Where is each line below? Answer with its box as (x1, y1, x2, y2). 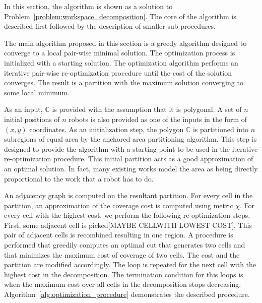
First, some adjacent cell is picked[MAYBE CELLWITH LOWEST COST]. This (4, 219, 252, 230)
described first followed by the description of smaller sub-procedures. (4, 21, 216, 31)
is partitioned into (192, 124, 249, 134)
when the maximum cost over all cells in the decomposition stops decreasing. (4, 279, 241, 289)
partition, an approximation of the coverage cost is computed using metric (4, 200, 233, 210)
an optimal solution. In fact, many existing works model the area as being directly (4, 163, 258, 173)
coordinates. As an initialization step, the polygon (29, 124, 184, 134)
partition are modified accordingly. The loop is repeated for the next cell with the (4, 259, 256, 270)
